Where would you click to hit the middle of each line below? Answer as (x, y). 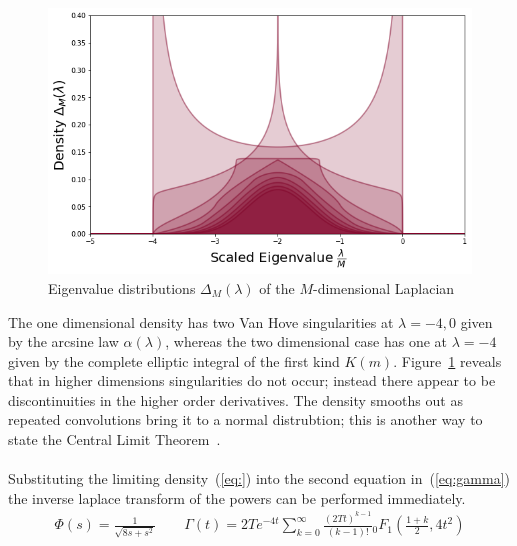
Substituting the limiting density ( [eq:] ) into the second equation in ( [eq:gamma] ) (259, 478)
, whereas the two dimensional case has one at (306, 341)
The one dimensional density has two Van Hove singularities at (201, 321)
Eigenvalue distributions (122, 287)
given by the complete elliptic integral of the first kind (174, 360)
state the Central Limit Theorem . (114, 439)
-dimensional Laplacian (384, 287)
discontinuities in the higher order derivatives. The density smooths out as (235, 399)
